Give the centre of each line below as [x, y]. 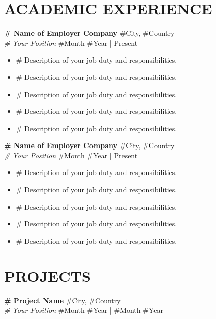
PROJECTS [48, 275]
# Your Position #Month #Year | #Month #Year [84, 310]
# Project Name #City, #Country [63, 300]
